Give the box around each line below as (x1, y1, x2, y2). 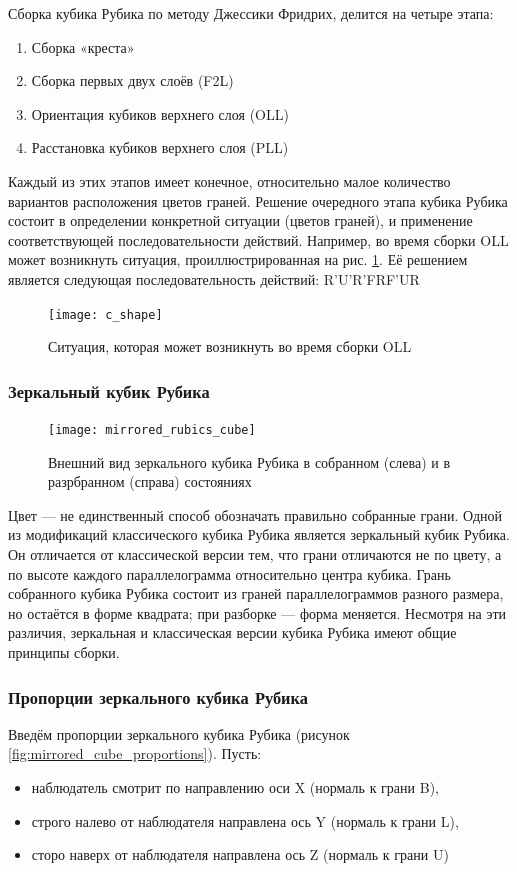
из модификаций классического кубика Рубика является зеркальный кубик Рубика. (8, 524, 510, 545)
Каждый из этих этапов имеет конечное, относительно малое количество (8, 170, 451, 191)
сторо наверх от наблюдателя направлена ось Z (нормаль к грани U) (31, 844, 449, 865)
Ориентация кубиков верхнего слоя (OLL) (31, 103, 289, 124)
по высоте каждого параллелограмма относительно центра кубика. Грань (8, 563, 451, 584)
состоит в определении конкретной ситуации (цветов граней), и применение (8, 210, 473, 231)
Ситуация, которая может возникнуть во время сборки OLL (48, 336, 412, 357)
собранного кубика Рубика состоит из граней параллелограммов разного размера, (8, 583, 504, 604)
